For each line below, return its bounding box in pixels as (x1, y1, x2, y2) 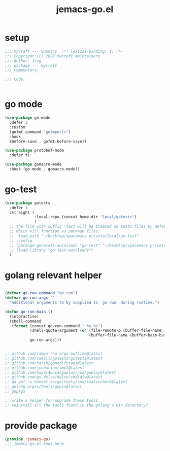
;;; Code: (5, 77, 26, 82)
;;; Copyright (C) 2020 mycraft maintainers (5, 53, 100, 59)
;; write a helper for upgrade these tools (5, 398, 98, 403)
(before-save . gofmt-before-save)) (9, 138, 87, 144)
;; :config (9, 238, 32, 243)
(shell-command (9, 319, 42, 324)
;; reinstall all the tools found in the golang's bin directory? (5, 402, 148, 408)
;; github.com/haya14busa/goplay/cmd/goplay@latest (5, 370, 116, 375)
